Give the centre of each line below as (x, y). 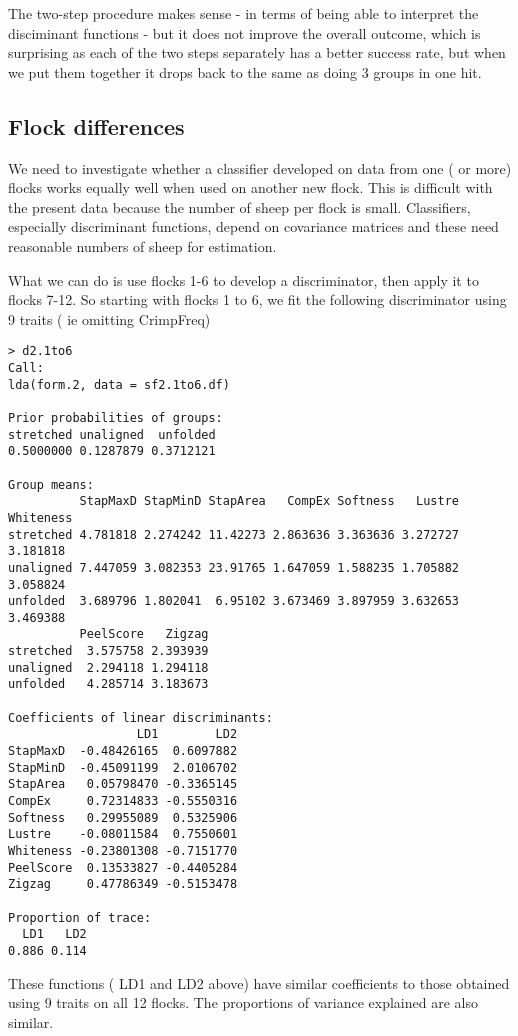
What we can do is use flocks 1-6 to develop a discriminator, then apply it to (243, 279)
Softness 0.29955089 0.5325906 (123, 817)
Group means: (51, 484)
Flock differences (96, 125)
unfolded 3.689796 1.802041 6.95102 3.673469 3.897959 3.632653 (234, 601)
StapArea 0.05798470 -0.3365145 (123, 784)
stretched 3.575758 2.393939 (108, 651)
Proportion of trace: (80, 917)
